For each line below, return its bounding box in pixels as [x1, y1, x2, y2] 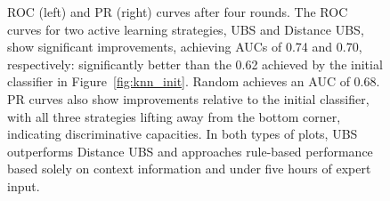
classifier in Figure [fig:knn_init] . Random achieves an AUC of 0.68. [7, 72, 380, 91]
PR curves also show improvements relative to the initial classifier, [7, 89, 370, 108]
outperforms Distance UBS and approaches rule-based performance [7, 141, 373, 160]
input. [7, 176, 40, 195]
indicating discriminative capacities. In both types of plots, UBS [7, 125, 358, 143]
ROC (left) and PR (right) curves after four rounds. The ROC [7, 3, 348, 20]
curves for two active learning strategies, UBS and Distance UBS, [7, 20, 364, 38]
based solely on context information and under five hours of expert [7, 159, 371, 178]
